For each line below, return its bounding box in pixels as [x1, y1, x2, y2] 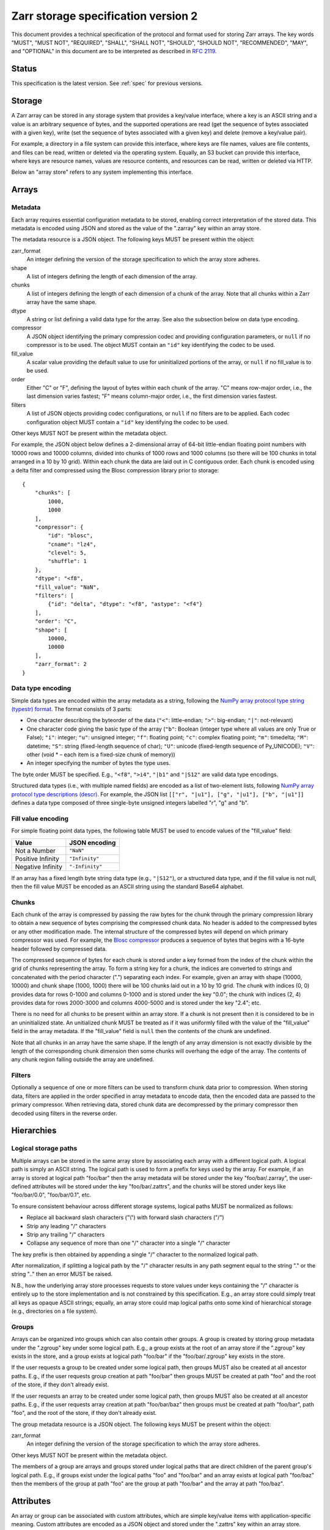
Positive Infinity [15, 854, 59, 863]
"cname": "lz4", [48, 540, 97, 548]
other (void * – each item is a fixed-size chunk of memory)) [26, 751, 175, 758]
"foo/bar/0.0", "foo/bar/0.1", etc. [11, 1191, 92, 1199]
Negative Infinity [15, 862, 62, 871]
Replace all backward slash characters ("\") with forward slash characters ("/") [26, 1214, 224, 1221]
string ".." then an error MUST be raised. [11, 1271, 113, 1278]
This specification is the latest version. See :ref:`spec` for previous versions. [11, 80, 203, 87]
